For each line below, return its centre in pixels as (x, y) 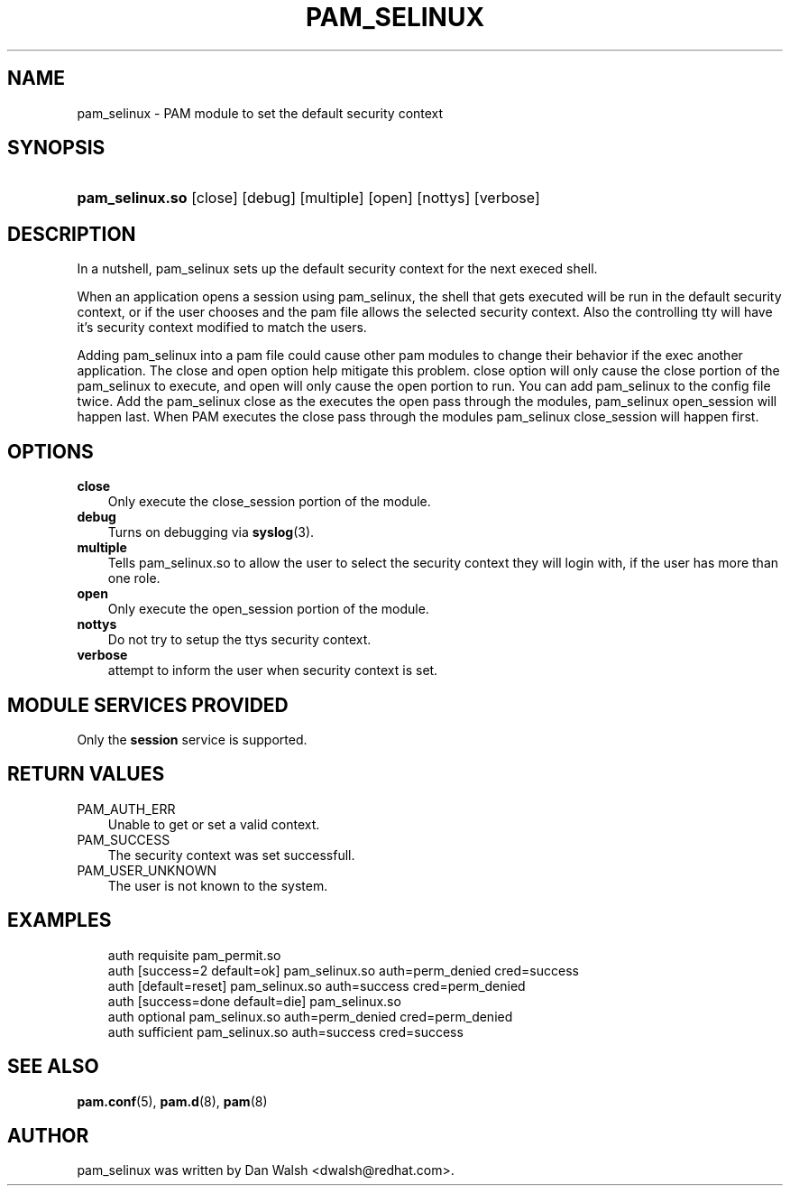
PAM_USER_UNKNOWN (147, 870)
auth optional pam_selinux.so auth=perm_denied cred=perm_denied (310, 1016)
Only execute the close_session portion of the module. (269, 502)
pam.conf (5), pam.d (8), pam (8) (172, 1101)
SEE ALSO (53, 1067)
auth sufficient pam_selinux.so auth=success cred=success (285, 1031)
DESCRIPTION (72, 234)
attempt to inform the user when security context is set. (273, 670)
